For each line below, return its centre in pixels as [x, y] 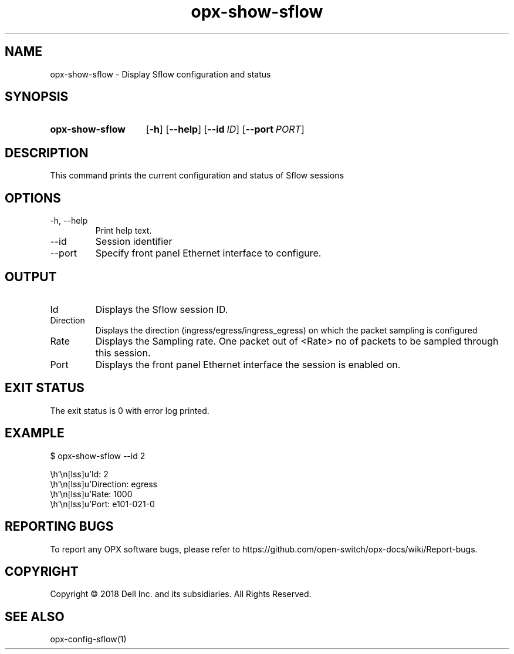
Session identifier [134, 242]
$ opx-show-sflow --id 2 [98, 456]
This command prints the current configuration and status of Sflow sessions [197, 176]
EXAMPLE [35, 433]
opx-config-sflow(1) [88, 639]
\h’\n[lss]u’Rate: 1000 [91, 494]
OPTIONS [33, 198]
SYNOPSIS [37, 97]
